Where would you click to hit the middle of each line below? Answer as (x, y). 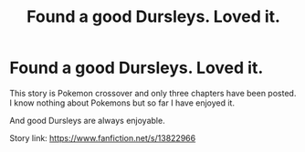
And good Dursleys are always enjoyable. (88, 120)
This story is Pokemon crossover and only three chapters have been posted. (153, 93)
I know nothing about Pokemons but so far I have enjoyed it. (122, 103)
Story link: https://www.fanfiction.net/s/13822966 (103, 137)
